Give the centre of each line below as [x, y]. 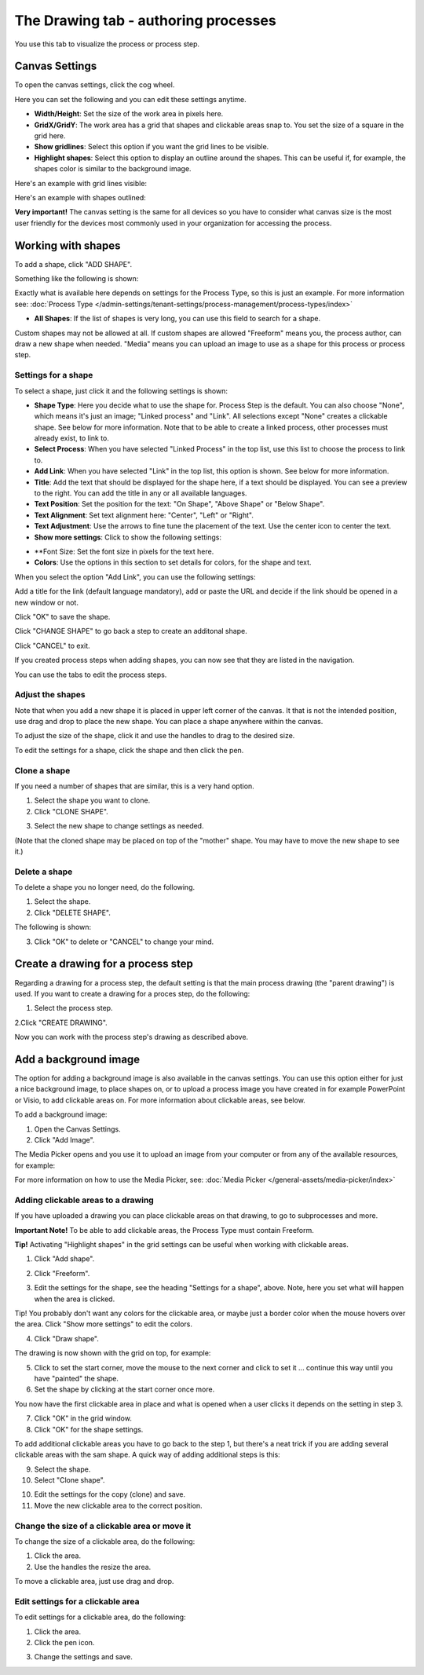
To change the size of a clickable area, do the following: [105, 1542]
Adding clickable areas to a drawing [84, 1200]
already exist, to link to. [72, 438]
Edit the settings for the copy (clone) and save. [110, 1494]
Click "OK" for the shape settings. [89, 1429]
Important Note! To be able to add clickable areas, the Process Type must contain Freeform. [164, 1230]
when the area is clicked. [75, 1299]
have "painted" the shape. [77, 1378]
